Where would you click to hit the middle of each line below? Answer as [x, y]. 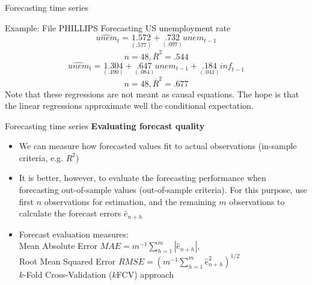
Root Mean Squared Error [67, 261]
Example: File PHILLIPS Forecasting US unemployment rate [118, 27]
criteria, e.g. [41, 157]
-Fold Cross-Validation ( [68, 274]
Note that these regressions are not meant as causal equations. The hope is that [152, 93]
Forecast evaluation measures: [74, 234]
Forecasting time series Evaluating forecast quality [105, 125]
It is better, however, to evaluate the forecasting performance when [142, 178]
